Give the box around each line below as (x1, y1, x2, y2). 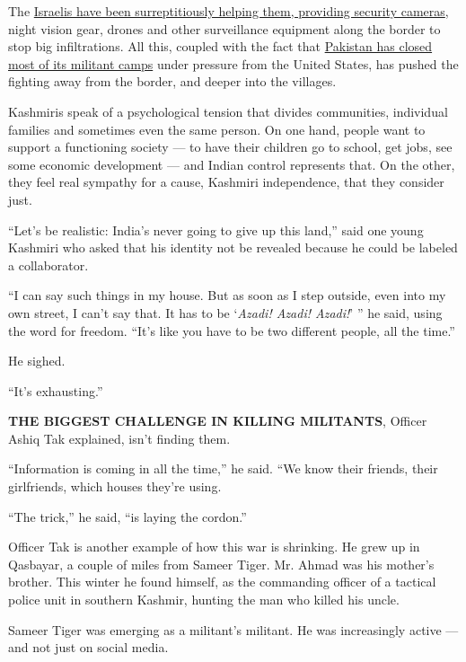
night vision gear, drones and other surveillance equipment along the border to (8, 19, 441, 38)
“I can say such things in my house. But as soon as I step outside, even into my (8, 286, 446, 305)
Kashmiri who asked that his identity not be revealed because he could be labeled (8, 238, 458, 257)
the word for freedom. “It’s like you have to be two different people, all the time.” (8, 321, 455, 340)
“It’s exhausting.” (8, 381, 103, 400)
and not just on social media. (8, 638, 169, 657)
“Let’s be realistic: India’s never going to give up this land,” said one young (8, 220, 424, 239)
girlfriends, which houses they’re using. (8, 477, 222, 496)
